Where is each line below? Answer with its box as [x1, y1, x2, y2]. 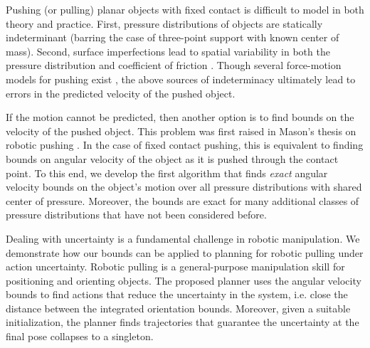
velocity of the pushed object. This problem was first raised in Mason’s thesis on [6, 123, 356, 138]
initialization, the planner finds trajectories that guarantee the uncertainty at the [6, 315, 359, 329]
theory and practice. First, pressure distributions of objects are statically [6, 16, 323, 31]
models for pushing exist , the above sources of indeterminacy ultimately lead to [6, 71, 356, 86]
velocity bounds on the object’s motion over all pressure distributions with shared [6, 179, 362, 194]
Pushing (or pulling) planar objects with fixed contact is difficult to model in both [6, 2, 364, 16]
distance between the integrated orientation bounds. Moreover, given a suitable [6, 300, 351, 315]
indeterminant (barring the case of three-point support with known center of [6, 30, 339, 45]
